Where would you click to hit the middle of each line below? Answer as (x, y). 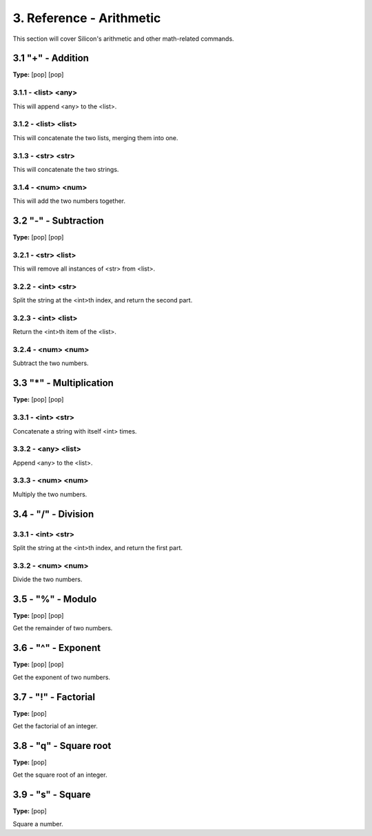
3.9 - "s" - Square (52, 795)
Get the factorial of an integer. (55, 726)
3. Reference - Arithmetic (87, 18)
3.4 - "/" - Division (53, 514)
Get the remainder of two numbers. (63, 628)
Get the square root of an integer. (60, 775)
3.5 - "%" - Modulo (55, 599)
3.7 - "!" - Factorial (54, 697)
